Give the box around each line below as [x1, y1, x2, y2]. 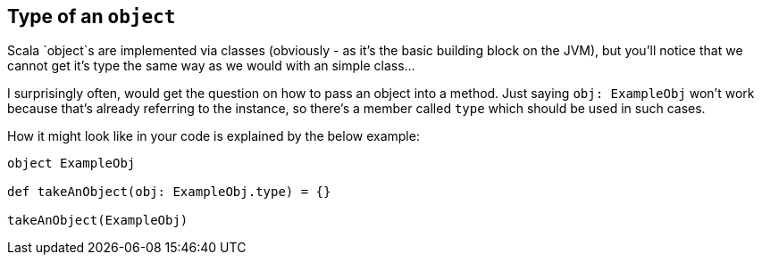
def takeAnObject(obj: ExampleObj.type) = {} [7, 184, 331, 200]
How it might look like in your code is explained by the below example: [7, 128, 420, 144]
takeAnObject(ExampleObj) [7, 213, 188, 228]
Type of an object [7, 5, 176, 28]
